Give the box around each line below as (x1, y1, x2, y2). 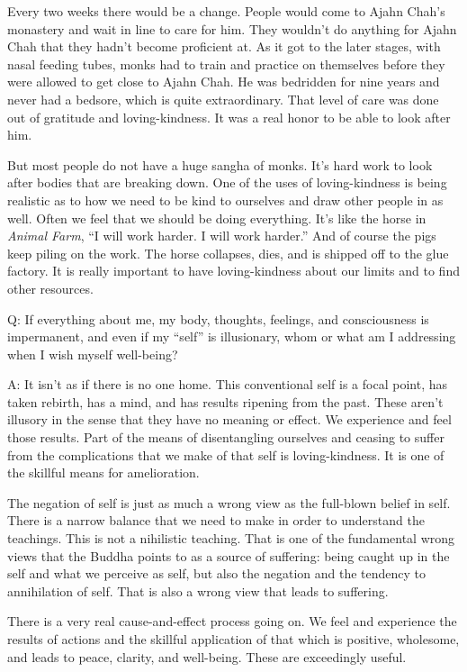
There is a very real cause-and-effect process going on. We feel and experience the (7, 612, 457, 631)
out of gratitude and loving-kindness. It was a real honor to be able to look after (7, 107, 451, 126)
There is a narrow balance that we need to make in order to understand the (7, 511, 425, 530)
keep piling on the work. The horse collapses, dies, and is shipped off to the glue (7, 243, 449, 262)
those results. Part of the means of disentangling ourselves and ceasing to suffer (7, 428, 445, 447)
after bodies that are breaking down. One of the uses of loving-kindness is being (7, 173, 447, 192)
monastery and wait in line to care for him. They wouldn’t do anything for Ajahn (7, 19, 457, 38)
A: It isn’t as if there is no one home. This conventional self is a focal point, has (7, 375, 447, 394)
